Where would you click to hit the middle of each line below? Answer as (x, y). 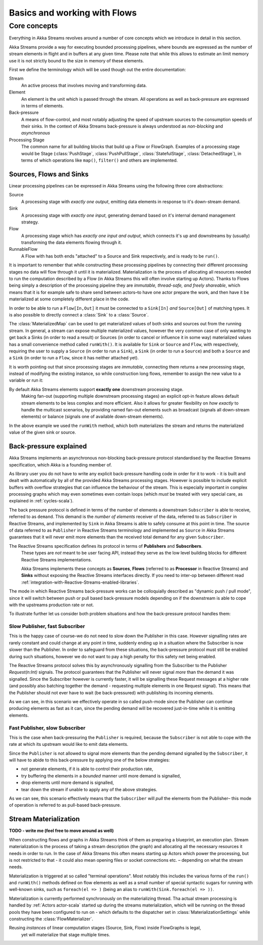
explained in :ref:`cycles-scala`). (41, 501)
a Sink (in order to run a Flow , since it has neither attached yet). (74, 358)
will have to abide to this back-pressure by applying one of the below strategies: (89, 760)
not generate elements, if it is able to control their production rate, (87, 769)
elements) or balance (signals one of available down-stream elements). (93, 417)
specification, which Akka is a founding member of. (60, 464)
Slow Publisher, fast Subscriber (47, 627)
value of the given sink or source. (43, 432)
